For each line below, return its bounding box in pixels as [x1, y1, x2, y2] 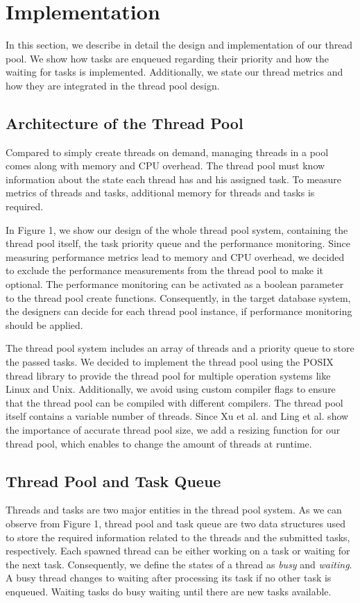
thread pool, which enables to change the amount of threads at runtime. [6, 436, 312, 450]
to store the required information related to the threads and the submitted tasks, [6, 529, 350, 544]
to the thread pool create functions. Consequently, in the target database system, [6, 290, 351, 305]
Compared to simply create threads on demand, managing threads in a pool [6, 144, 329, 159]
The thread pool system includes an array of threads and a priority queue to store [6, 341, 354, 355]
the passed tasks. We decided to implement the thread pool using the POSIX [6, 355, 334, 369]
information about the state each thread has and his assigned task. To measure [6, 171, 342, 186]
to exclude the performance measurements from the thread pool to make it [6, 263, 324, 278]
